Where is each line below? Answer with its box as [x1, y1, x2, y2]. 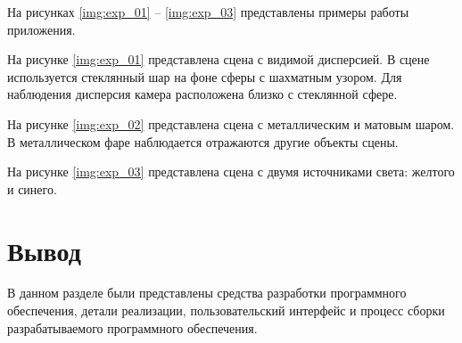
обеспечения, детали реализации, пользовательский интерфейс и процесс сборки [7, 301, 445, 320]
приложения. [7, 20, 76, 38]
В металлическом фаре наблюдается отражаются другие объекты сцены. [7, 132, 399, 151]
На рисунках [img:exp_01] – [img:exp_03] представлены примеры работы [7, 3, 409, 20]
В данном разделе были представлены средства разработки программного [7, 283, 407, 302]
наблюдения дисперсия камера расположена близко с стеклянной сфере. [7, 85, 398, 103]
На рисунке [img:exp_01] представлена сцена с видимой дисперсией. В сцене [7, 50, 430, 69]
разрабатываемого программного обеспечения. [7, 318, 258, 337]
